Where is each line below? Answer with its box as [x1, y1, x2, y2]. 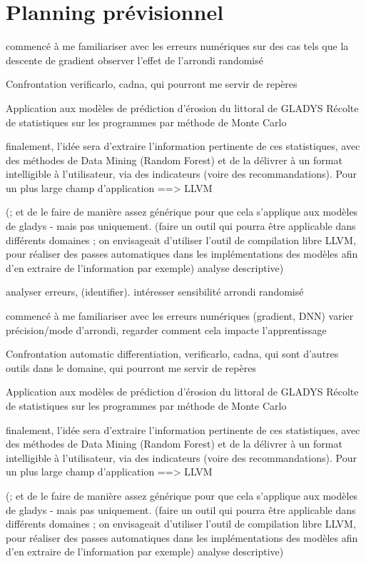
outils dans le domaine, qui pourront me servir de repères [6, 360, 256, 375]
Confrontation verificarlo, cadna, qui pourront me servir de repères [6, 76, 298, 91]
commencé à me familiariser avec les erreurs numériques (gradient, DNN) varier [6, 308, 354, 323]
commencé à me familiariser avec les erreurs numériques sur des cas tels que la [6, 39, 349, 54]
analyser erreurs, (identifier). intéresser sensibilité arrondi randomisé [6, 284, 304, 299]
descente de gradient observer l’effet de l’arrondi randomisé [6, 52, 263, 67]
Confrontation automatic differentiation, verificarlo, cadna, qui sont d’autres [6, 346, 339, 361]
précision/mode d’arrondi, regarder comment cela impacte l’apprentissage [6, 322, 327, 337]
